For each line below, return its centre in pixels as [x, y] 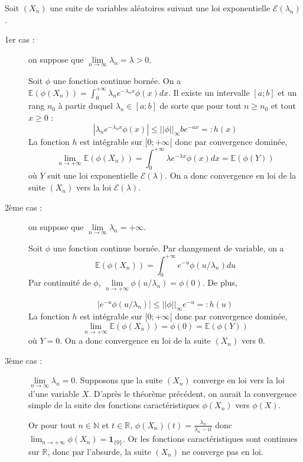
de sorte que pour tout [201, 106]
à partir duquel [85, 106]
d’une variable [54, 393]
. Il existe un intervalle [209, 92]
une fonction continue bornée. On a [117, 80]
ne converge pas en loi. [222, 451]
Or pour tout [52, 424]
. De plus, [220, 282]
